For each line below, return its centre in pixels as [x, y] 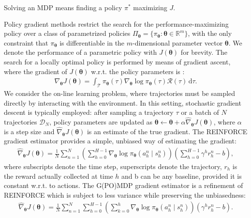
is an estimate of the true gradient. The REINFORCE [167, 131]
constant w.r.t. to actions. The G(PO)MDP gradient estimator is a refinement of [124, 185]
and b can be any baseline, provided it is [182, 176]
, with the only [210, 33]
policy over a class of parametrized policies [67, 33]
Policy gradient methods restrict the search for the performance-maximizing [116, 23]
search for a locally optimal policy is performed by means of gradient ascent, [117, 61]
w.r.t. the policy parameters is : [138, 71]
